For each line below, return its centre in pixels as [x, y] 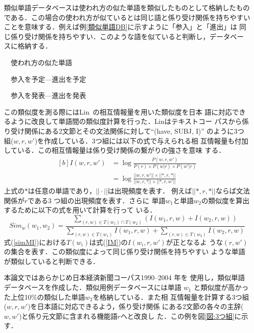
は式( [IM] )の [109, 242]
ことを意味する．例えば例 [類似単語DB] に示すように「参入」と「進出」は [121, 27]
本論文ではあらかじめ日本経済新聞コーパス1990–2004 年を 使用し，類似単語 [125, 277]
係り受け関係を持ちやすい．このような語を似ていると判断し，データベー [127, 36]
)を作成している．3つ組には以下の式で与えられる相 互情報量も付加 [141, 140]
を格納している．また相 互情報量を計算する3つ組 [171, 297]
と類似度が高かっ [221, 287]
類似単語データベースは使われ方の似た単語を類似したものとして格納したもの [127, 7]
